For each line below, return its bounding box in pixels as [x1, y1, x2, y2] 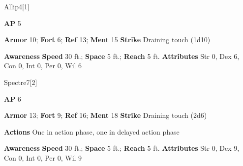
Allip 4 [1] [4, 1, 30, 11]
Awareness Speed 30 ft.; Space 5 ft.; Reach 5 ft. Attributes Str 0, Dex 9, [4, 143, 240, 153]
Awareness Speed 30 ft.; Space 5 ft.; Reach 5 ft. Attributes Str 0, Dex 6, [4, 51, 240, 61]
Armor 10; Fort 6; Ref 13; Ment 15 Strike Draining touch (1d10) [4, 34, 211, 45]
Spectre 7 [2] [4, 77, 37, 87]
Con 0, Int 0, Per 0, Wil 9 [4, 152, 82, 163]
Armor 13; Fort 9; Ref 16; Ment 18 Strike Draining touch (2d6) [4, 110, 207, 120]
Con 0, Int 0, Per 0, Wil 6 [4, 60, 82, 71]
